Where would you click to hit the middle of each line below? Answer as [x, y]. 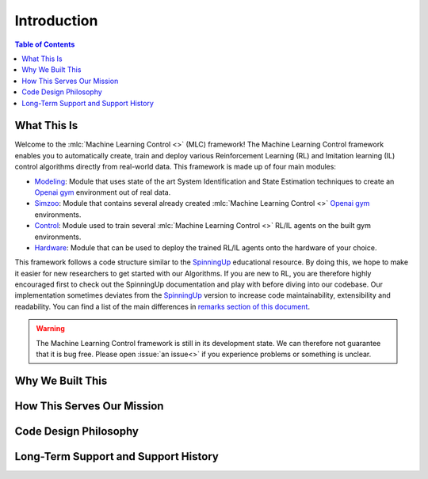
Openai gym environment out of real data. [103, 192]
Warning [50, 329]
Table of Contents [45, 44]
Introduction [56, 21]
